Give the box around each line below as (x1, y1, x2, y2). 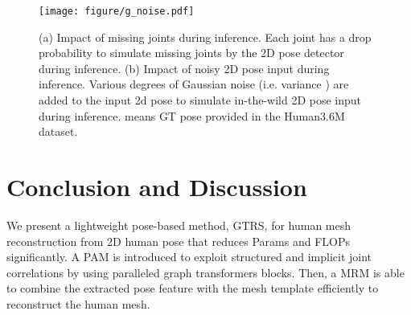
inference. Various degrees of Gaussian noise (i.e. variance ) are (39, 76, 349, 92)
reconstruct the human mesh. (6, 295, 150, 312)
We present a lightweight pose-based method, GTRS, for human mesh (6, 216, 351, 233)
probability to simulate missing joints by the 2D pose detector (39, 44, 344, 61)
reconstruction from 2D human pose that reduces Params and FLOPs (6, 232, 350, 249)
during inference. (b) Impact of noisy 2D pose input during (39, 59, 330, 76)
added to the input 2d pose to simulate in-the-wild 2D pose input (39, 92, 362, 108)
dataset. (39, 123, 78, 140)
